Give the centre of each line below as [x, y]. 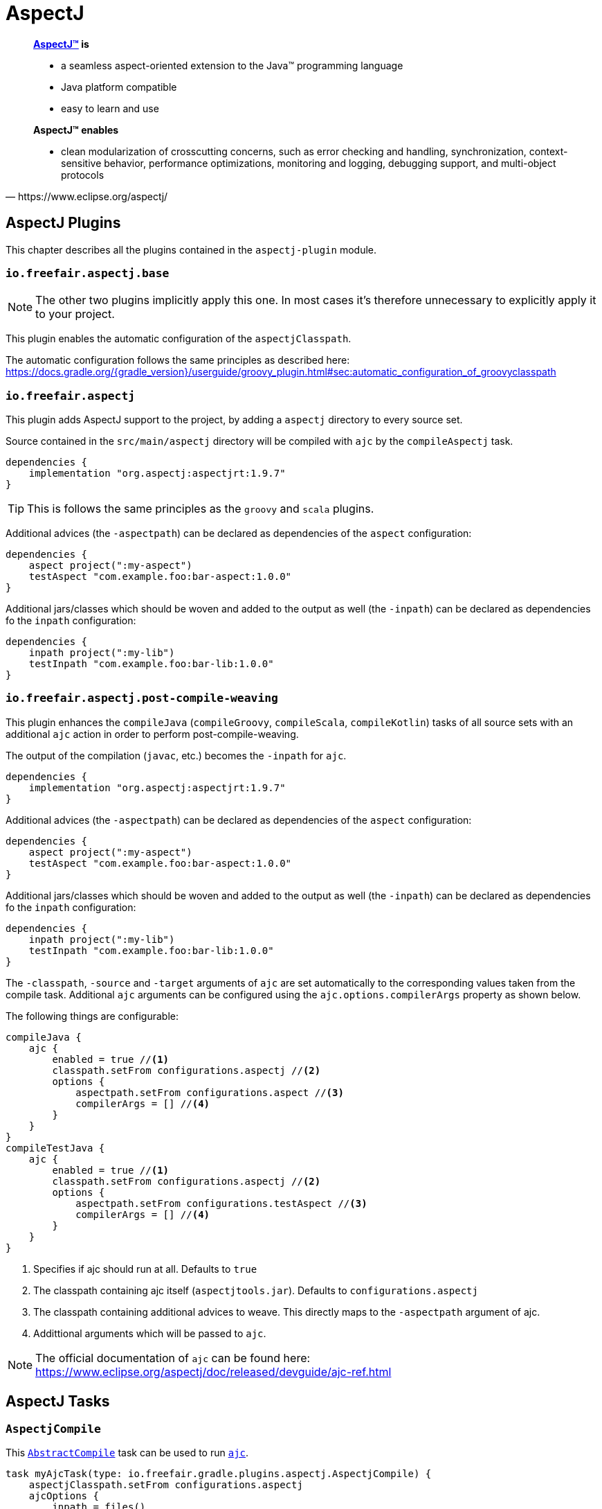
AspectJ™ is [61, 44]
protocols [83, 175]
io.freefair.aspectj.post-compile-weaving [142, 698]
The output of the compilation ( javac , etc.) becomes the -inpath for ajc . [176, 755]
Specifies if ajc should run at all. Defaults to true [145, 1269]
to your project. [75, 314]
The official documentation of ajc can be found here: [173, 1358]
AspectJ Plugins [63, 223]
